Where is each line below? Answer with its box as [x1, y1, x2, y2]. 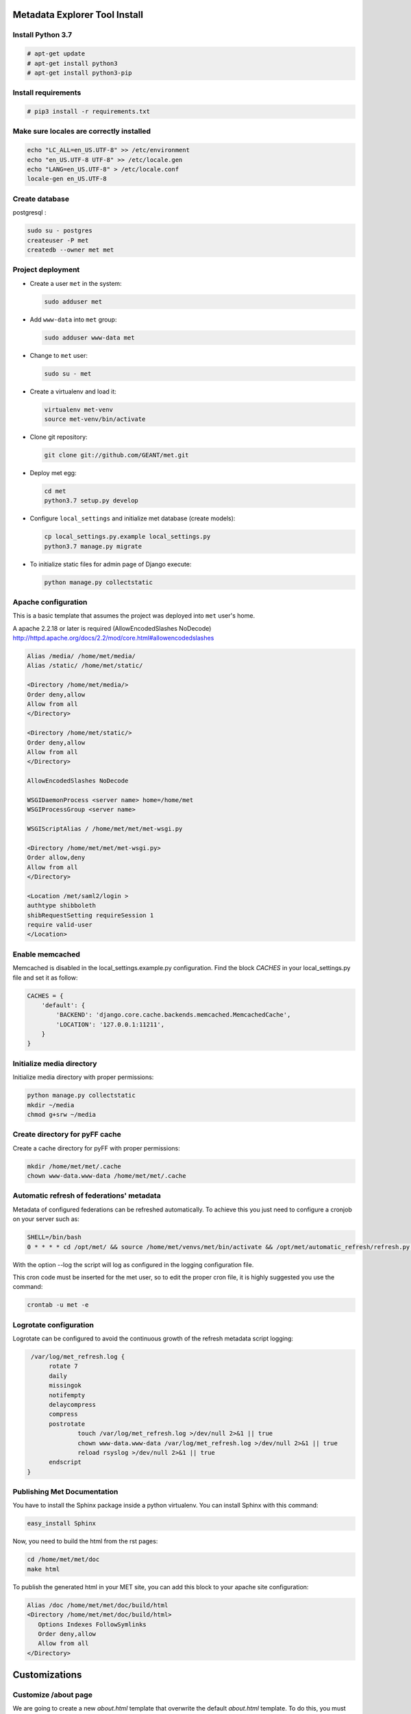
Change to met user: [29, 351, 88, 359]
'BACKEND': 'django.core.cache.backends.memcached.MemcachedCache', [55, 1011, 291, 1019]
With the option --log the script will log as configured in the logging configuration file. [12, 1260, 254, 1268]
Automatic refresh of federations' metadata [12, 1191, 161, 1200]
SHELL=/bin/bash [27, 1233, 82, 1241]
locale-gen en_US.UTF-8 [27, 175, 108, 183]
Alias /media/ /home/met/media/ [27, 652, 136, 660]
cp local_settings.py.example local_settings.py [44, 533, 211, 541]
